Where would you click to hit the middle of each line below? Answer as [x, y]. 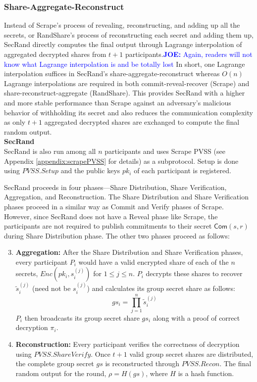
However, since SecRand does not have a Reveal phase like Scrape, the [111, 216]
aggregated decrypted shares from [55, 54]
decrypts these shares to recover [194, 273]
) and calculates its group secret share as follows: [161, 288]
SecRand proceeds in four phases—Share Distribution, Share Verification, [115, 187]
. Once [101, 354]
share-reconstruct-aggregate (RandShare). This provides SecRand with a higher [125, 93]
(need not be [51, 288]
